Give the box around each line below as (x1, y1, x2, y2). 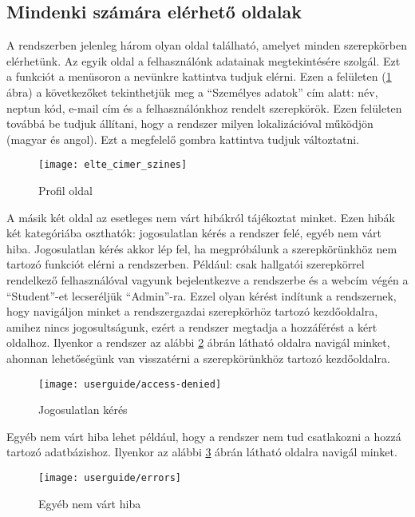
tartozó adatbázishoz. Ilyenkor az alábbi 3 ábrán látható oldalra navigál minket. (6, 443, 397, 460)
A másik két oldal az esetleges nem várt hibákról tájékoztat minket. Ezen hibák (6, 209, 395, 225)
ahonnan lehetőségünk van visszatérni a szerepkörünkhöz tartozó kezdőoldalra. (6, 349, 390, 366)
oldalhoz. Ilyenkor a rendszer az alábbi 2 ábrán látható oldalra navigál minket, (6, 334, 390, 351)
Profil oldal (38, 182, 93, 199)
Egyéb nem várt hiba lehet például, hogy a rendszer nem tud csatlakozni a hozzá (6, 428, 401, 444)
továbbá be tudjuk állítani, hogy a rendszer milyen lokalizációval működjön (6, 115, 373, 132)
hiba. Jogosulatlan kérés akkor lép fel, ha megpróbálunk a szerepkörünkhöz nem (6, 240, 397, 257)
